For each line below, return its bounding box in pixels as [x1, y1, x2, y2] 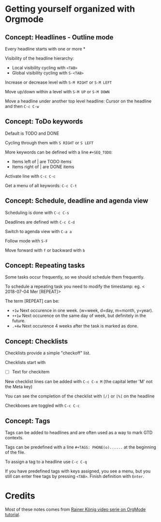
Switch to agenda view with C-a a [5, 228, 72, 234]
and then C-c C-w [5, 104, 39, 109]
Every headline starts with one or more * [5, 46, 86, 52]
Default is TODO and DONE [5, 130, 59, 136]
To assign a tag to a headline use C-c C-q [5, 459, 87, 465]
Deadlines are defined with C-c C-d [5, 219, 75, 225]
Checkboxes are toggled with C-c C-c [5, 402, 80, 409]
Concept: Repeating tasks [5, 261, 85, 270]
